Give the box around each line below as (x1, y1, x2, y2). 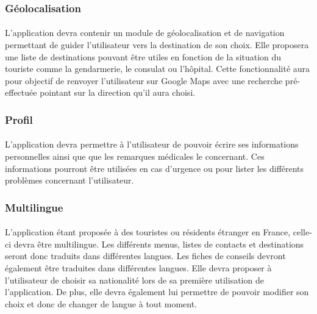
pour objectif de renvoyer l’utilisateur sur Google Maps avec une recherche (5, 74, 283, 87)
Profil (5, 112, 33, 127)
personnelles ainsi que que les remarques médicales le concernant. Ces (5, 150, 265, 163)
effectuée (5, 86, 37, 99)
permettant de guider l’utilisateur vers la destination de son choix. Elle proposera (5, 38, 309, 51)
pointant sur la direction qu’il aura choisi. (40, 86, 196, 99)
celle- (293, 226, 312, 238)
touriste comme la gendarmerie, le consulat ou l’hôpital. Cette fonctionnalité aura (5, 62, 310, 75)
